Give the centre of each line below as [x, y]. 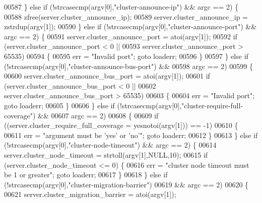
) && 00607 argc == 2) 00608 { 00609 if [95, 115]
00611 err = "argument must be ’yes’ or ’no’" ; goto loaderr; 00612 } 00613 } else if [131, 135]
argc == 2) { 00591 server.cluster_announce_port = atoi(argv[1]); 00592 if [121, 36]
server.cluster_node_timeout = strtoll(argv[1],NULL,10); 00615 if [106, 154]
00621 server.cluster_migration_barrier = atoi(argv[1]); [90, 194]
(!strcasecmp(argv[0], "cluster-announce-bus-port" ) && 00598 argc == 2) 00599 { [128, 66]
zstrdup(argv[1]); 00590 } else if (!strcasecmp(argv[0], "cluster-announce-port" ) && [130, 26]
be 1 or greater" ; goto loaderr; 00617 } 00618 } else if [86, 175]
